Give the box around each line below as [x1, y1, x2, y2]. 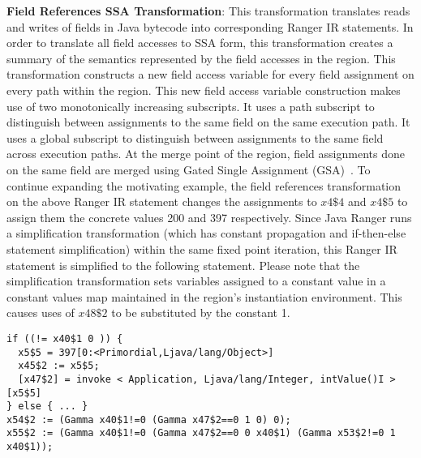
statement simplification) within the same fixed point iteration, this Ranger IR [6, 240, 397, 257]
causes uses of [6, 304, 75, 321]
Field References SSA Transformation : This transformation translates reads [6, 2, 410, 19]
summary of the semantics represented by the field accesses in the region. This [6, 49, 396, 66]
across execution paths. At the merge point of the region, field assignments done [6, 145, 405, 162]
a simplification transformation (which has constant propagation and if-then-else [6, 225, 406, 242]
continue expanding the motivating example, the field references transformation [6, 177, 402, 194]
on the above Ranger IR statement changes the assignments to [6, 193, 317, 210]
